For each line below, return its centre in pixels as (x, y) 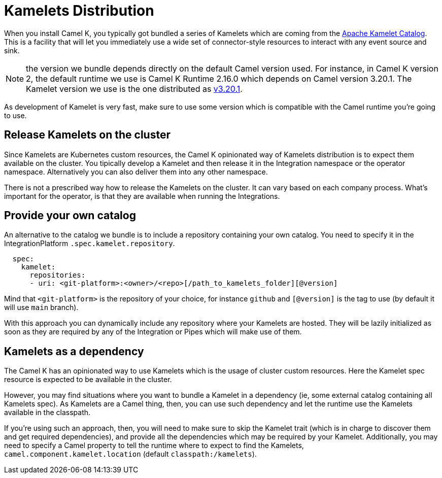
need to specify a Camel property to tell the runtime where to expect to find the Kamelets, (154, 446)
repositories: (58, 275)
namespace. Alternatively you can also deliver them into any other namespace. (136, 172)
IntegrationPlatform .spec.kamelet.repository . (90, 244)
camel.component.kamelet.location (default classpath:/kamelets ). (130, 454)
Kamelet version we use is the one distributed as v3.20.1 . (134, 89)
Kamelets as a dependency (74, 351)
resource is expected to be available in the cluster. (88, 380)
